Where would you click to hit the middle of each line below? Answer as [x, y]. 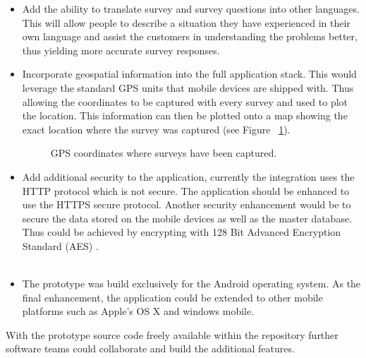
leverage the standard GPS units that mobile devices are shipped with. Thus [188, 87]
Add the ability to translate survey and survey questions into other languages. [191, 8]
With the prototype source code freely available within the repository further [172, 334]
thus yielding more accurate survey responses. [121, 50]
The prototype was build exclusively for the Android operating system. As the [191, 284]
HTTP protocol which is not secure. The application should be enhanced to [186, 190]
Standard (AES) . [60, 245]
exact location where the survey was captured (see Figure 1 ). [156, 129]
